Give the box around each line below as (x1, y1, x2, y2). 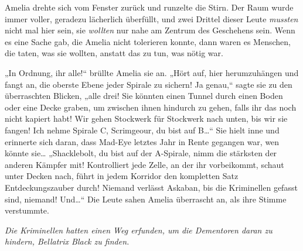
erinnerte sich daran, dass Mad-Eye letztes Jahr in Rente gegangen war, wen (5, 135, 280, 147)
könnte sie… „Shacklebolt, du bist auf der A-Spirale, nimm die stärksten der (5, 147, 277, 159)
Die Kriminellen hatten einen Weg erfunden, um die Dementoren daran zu (5, 224, 273, 236)
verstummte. (5, 204, 49, 216)
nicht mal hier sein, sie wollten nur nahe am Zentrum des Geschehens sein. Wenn (5, 24, 295, 36)
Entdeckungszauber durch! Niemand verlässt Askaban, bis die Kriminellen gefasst (5, 181, 298, 193)
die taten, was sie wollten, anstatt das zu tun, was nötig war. (5, 47, 223, 59)
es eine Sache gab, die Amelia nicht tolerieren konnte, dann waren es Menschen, (5, 35, 291, 47)
